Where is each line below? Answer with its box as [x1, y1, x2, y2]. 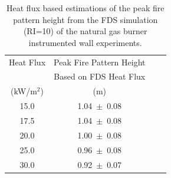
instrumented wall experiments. [28, 36, 142, 48]
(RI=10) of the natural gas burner [23, 25, 147, 37]
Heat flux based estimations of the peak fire [6, 2, 165, 14]
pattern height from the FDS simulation [13, 13, 158, 25]
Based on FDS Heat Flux [54, 70, 146, 83]
